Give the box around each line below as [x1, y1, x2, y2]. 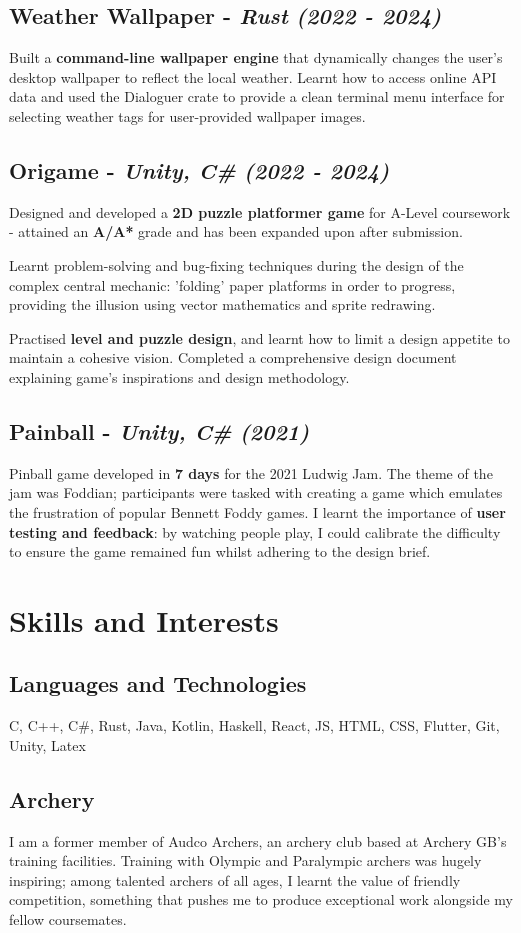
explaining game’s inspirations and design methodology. [9, 366, 350, 387]
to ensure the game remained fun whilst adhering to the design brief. [9, 541, 431, 562]
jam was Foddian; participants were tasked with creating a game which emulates [9, 482, 503, 503]
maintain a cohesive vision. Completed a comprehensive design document [9, 347, 457, 368]
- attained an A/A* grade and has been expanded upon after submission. [9, 221, 463, 242]
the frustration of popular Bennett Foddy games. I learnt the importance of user [9, 501, 506, 522]
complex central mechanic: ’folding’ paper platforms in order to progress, [9, 274, 456, 295]
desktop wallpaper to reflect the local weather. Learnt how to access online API [9, 66, 497, 87]
